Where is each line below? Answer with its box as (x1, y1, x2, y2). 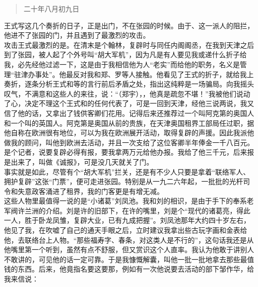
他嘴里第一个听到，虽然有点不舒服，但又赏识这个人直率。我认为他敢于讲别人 (4, 244, 254, 255)
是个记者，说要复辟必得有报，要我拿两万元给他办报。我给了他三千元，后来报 (4, 147, 254, 157)
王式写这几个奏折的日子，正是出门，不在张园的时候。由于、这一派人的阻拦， (4, 20, 254, 30)
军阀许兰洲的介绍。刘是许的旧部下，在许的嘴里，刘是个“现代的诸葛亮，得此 (4, 205, 251, 215)
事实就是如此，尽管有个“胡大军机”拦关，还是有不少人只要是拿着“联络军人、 (4, 166, 250, 177)
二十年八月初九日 (23, 3, 79, 13)
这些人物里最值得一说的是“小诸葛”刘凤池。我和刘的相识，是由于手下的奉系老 (4, 195, 254, 206)
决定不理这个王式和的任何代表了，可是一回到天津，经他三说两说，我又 (24, 98, 254, 108)
